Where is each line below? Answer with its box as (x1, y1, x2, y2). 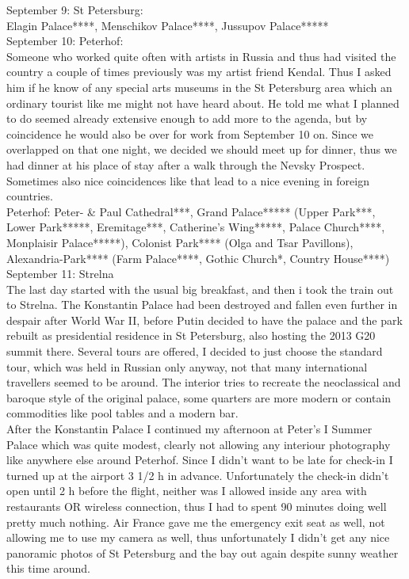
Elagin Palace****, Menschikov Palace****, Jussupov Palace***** (6, 17, 329, 33)
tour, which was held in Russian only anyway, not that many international (6, 358, 368, 375)
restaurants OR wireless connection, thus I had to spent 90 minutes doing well (6, 498, 387, 514)
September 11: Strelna (6, 265, 114, 282)
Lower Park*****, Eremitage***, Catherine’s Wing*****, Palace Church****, (6, 219, 385, 235)
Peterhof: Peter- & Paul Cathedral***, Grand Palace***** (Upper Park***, (6, 203, 376, 219)
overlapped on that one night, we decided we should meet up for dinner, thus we (6, 141, 397, 158)
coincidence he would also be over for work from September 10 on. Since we (6, 125, 374, 142)
